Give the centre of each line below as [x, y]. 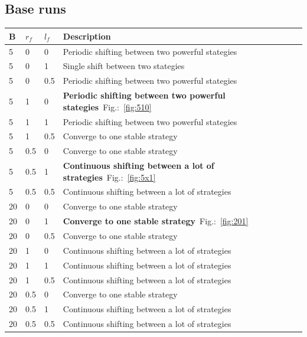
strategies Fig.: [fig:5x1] [109, 177]
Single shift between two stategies [124, 66]
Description [87, 36]
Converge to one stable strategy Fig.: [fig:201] [156, 221]
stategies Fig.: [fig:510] [107, 107]
